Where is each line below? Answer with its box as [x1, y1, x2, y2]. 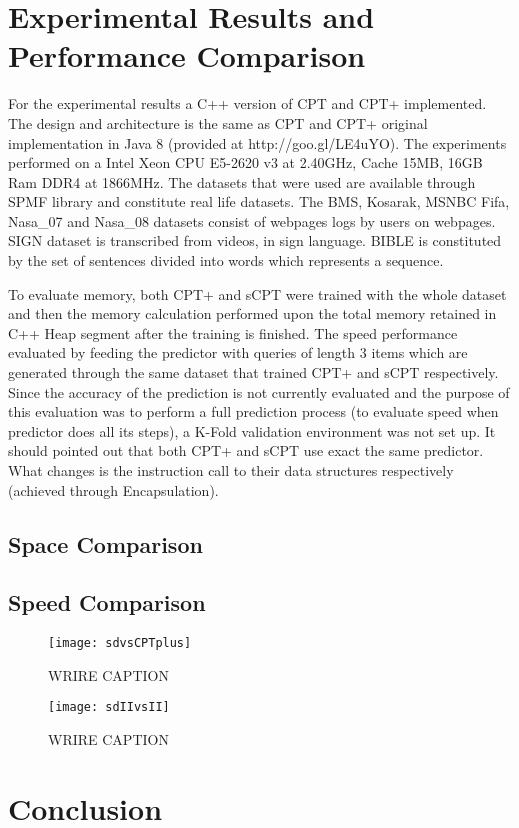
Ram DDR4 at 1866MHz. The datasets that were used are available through [8, 171, 476, 192]
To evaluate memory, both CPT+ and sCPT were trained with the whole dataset [8, 283, 507, 304]
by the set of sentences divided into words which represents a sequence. [8, 250, 444, 271]
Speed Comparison [8, 587, 206, 618]
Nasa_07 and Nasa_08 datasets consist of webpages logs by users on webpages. [8, 210, 496, 231]
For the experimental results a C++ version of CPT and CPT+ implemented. [8, 93, 487, 114]
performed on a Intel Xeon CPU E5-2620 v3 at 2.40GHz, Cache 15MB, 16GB [8, 152, 483, 173]
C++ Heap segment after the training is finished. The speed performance [8, 322, 458, 343]
